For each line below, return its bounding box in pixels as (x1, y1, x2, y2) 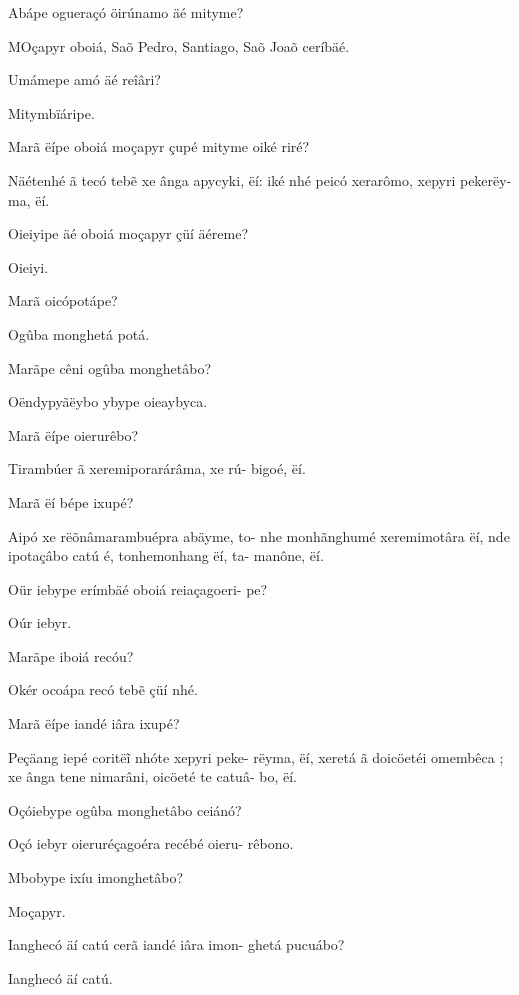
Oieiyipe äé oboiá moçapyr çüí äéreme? (8, 223, 249, 244)
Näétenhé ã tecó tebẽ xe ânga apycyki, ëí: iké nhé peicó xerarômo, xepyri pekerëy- (8, 169, 512, 190)
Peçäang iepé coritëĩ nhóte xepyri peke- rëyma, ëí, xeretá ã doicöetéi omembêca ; (8, 746, 504, 767)
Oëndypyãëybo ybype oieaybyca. (8, 391, 208, 412)
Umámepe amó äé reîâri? (8, 69, 161, 90)
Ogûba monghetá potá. (8, 323, 150, 344)
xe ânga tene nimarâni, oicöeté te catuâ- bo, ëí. (8, 766, 297, 787)
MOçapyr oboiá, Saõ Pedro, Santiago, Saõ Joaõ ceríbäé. (8, 35, 350, 56)
